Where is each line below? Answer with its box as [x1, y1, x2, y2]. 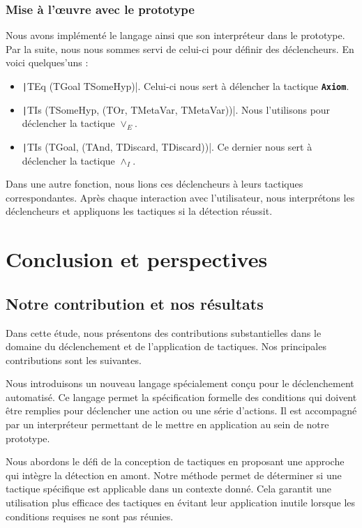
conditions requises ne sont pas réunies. [6, 508, 174, 523]
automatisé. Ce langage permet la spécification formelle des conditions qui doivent [6, 389, 357, 404]
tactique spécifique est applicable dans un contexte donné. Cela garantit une [6, 481, 331, 496]
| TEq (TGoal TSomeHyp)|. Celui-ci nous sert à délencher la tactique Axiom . [22, 79, 349, 93]
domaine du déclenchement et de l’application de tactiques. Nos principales [6, 339, 326, 354]
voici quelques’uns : [6, 55, 89, 70]
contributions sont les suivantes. [6, 352, 142, 367]
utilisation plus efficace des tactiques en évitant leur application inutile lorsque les [6, 495, 356, 510]
